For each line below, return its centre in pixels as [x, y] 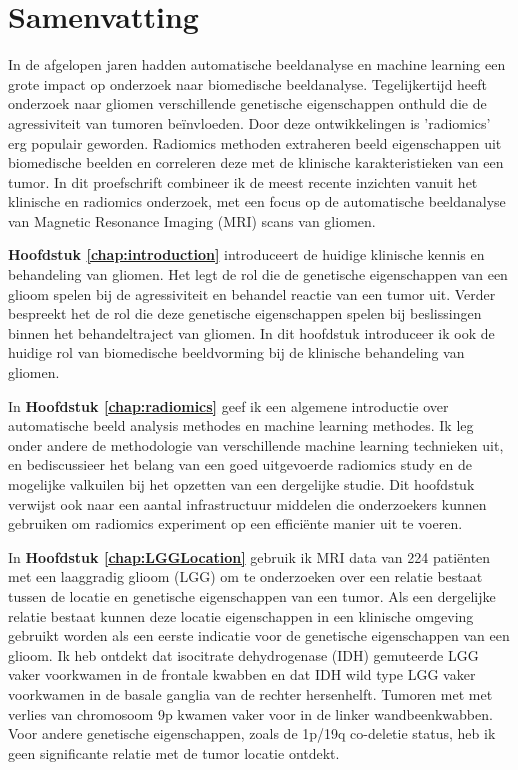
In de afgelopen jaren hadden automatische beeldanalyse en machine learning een [257, 64]
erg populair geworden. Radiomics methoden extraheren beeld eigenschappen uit [255, 142]
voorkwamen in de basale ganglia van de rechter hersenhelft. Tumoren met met [250, 693]
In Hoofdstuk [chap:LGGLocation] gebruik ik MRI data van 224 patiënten [249, 556]
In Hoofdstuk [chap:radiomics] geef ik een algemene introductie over [228, 405]
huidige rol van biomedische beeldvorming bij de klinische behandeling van [236, 352]
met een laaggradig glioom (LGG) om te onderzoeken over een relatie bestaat [245, 576]
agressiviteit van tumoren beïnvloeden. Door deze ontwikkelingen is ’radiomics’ [249, 122]
